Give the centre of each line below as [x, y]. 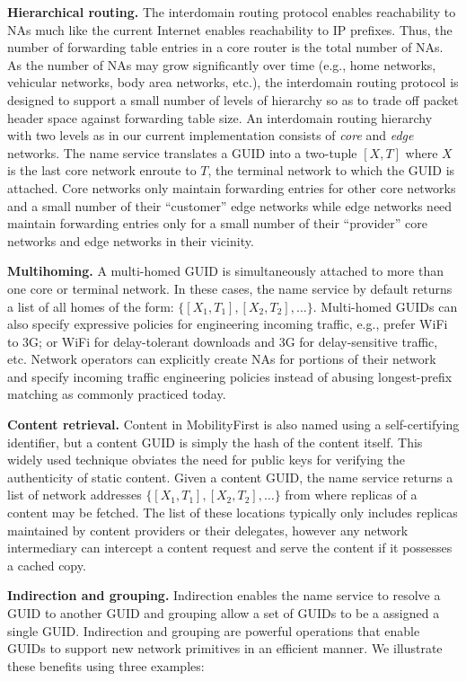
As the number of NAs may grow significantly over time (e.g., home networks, [222, 64]
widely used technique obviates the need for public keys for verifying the [206, 460]
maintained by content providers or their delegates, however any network [208, 530]
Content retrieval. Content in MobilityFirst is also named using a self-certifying [233, 425]
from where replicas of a [351, 495]
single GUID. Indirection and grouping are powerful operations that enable [214, 630]
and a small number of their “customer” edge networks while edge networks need [230, 205]
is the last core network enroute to [102, 170]
